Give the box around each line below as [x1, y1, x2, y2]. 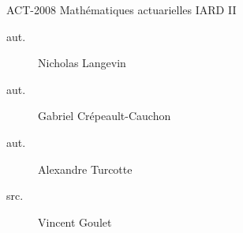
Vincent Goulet [38, 213, 112, 230]
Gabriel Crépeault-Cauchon [38, 107, 171, 124]
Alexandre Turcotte [38, 160, 133, 177]
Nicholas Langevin [38, 54, 126, 71]
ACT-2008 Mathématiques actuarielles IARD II [6, 2, 237, 17]
